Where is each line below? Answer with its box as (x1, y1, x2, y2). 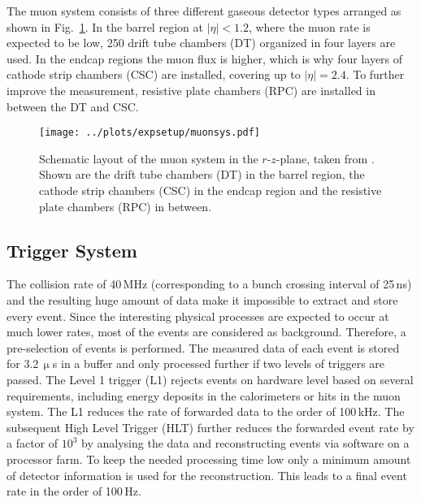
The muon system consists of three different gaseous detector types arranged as (7, 2, 401, 19)
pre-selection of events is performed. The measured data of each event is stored (7, 339, 400, 356)
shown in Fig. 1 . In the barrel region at (7, 18, 203, 35)
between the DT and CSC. (7, 97, 139, 115)
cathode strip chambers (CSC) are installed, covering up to (7, 66, 301, 83)
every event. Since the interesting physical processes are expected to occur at (7, 307, 389, 324)
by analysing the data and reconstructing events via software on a (81, 435, 410, 452)
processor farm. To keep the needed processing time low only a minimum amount (7, 450, 411, 467)
